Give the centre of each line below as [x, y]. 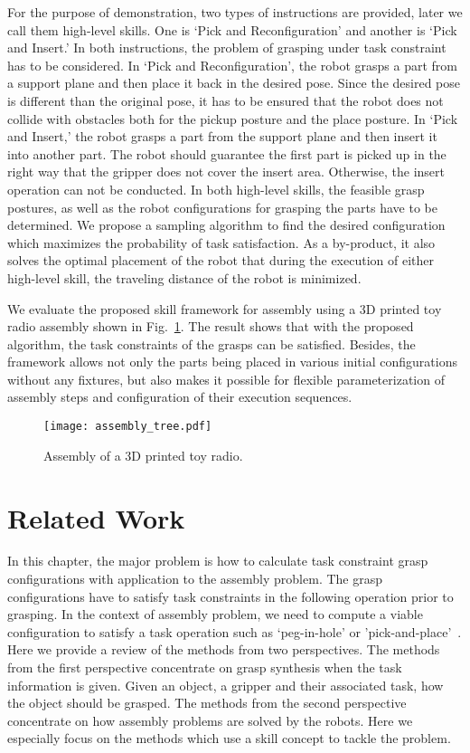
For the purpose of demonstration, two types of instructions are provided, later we [235, 12]
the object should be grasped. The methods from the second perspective [207, 703]
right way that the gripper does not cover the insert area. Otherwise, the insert [226, 172]
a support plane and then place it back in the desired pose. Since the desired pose [234, 83]
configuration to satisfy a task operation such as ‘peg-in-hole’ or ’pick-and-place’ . [235, 631]
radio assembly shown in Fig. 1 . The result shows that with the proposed [211, 326]
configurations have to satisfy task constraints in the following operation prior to [230, 596]
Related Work [96, 517]
